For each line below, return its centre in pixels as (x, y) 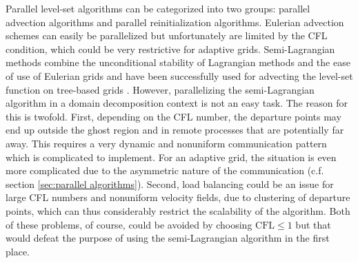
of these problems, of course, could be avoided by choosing (129, 224)
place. (18, 251)
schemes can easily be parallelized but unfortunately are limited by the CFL (167, 35)
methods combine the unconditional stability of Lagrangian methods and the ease (178, 62)
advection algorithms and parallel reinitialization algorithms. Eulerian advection (175, 22)
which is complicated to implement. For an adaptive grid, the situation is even (171, 157)
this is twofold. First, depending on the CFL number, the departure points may (173, 116)
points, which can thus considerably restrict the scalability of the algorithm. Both (178, 210)
